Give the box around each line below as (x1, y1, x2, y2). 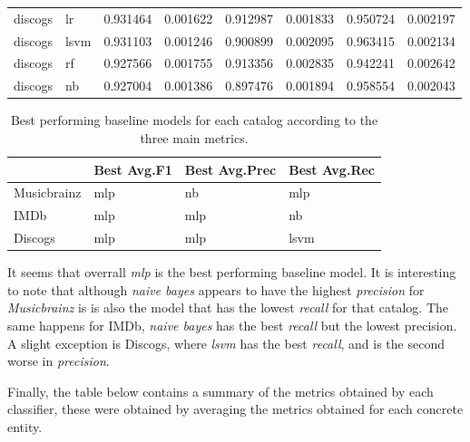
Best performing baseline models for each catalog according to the (10, 110, 378, 130)
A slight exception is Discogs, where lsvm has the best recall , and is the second (7, 333, 445, 352)
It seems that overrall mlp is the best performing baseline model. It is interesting (7, 263, 456, 282)
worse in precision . (7, 351, 110, 370)
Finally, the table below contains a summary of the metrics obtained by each (7, 381, 434, 400)
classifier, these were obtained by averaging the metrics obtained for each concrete (7, 399, 464, 418)
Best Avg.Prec (184, 159, 277, 178)
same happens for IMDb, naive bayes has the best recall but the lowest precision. (7, 315, 457, 334)
